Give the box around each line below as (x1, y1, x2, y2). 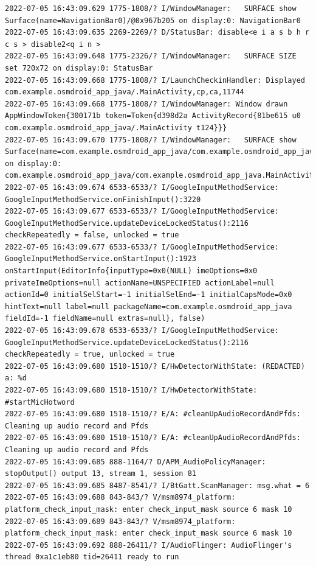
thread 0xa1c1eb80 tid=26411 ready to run (5, 553, 179, 562)
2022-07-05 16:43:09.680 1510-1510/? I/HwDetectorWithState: (5, 386, 258, 394)
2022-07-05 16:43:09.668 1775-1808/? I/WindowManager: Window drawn (5, 99, 288, 108)
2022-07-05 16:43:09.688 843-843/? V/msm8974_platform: (5, 493, 236, 502)
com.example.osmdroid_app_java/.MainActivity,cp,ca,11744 (5, 88, 244, 97)
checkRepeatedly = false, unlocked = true (5, 231, 179, 240)
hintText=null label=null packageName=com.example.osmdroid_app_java (5, 302, 292, 311)
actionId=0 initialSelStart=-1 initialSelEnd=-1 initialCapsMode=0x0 (5, 290, 292, 299)
